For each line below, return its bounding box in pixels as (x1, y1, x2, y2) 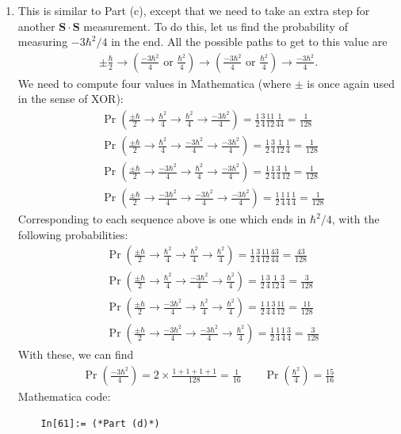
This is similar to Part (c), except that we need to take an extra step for (17, 2, 370, 18)
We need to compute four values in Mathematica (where (17, 74, 292, 91)
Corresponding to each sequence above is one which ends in (17, 211, 307, 227)
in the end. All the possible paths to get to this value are (111, 33, 388, 50)
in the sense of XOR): (17, 90, 124, 107)
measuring (17, 33, 68, 50)
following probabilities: (17, 226, 128, 242)
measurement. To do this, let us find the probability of (83, 17, 348, 34)
